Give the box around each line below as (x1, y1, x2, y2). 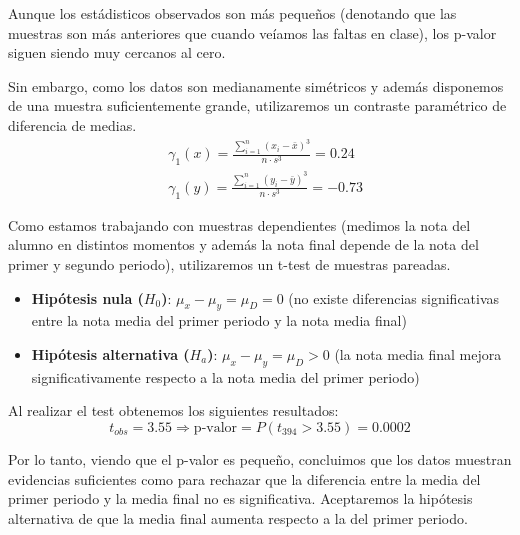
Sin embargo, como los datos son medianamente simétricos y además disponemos (8, 75, 504, 96)
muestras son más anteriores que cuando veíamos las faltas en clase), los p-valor (8, 22, 497, 43)
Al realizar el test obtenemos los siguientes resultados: (8, 400, 339, 421)
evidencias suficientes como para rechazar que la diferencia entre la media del (8, 468, 481, 489)
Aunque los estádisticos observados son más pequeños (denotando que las (8, 3, 457, 23)
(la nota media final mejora (334, 343, 502, 364)
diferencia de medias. (8, 114, 137, 135)
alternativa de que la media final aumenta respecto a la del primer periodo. (8, 507, 468, 528)
